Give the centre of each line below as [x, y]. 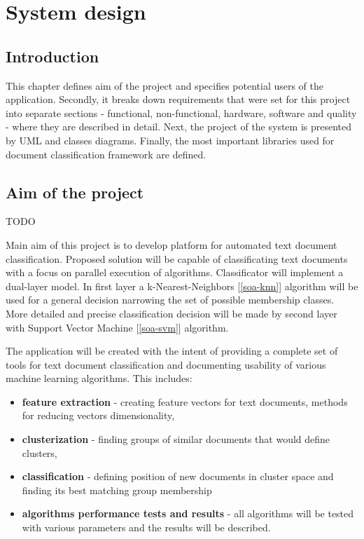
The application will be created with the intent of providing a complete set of [172, 351]
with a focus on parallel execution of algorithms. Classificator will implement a [175, 272]
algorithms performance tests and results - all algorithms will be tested [188, 513]
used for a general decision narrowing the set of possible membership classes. [170, 300]
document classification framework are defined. [106, 154]
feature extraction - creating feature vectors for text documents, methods [185, 401]
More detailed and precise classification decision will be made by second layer [171, 313]
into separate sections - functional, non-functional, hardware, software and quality [181, 112]
